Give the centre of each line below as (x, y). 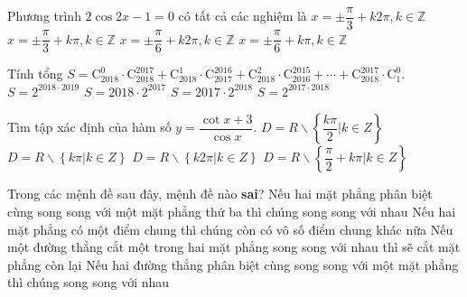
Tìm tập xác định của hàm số (89, 127)
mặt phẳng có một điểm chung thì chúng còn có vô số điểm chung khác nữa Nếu (230, 229)
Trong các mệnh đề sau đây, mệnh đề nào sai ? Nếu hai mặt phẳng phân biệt (220, 194)
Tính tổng (35, 74)
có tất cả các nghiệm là (243, 16)
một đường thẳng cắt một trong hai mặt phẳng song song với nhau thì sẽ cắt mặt (234, 247)
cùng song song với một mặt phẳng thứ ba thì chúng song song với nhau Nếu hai (232, 211)
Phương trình (44, 16)
